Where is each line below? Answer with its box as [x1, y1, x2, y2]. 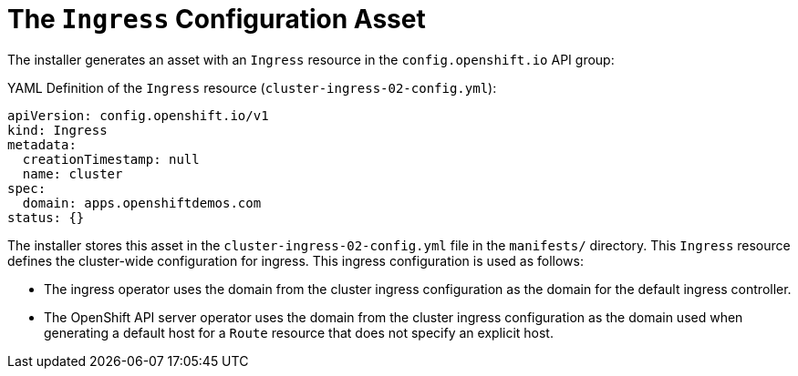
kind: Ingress [7, 122, 108, 137]
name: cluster [22, 166, 123, 181]
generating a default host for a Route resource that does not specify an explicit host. [44, 324, 554, 340]
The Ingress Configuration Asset [7, 4, 426, 35]
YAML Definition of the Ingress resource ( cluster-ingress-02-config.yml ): [7, 79, 497, 96]
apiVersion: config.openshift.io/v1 [7, 107, 269, 123]
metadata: [7, 137, 77, 152]
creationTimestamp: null [22, 151, 200, 167]
